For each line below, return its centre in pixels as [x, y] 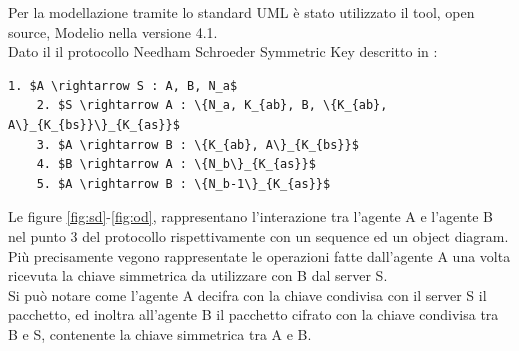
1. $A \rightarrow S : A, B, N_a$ [123, 85]
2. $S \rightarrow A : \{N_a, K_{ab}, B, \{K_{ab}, [212, 105]
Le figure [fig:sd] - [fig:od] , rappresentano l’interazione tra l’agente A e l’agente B [250, 216]
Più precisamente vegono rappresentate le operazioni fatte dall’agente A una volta [259, 255]
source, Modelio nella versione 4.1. [113, 31]
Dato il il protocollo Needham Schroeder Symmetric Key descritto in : [223, 51]
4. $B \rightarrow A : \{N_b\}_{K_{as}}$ [176, 164]
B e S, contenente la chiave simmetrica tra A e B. [160, 333]
